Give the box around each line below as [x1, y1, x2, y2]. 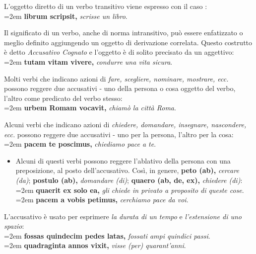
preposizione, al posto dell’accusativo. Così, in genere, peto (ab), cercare [15, 165, 239, 175]
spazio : [4, 221, 24, 231]
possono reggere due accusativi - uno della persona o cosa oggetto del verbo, [4, 83, 236, 93]
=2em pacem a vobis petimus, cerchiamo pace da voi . [15, 194, 189, 205]
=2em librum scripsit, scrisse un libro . [4, 10, 128, 21]
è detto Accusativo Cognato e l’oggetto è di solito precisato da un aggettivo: [4, 47, 234, 57]
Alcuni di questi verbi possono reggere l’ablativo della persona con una [15, 155, 231, 166]
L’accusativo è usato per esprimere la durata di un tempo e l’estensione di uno [4, 211, 242, 221]
